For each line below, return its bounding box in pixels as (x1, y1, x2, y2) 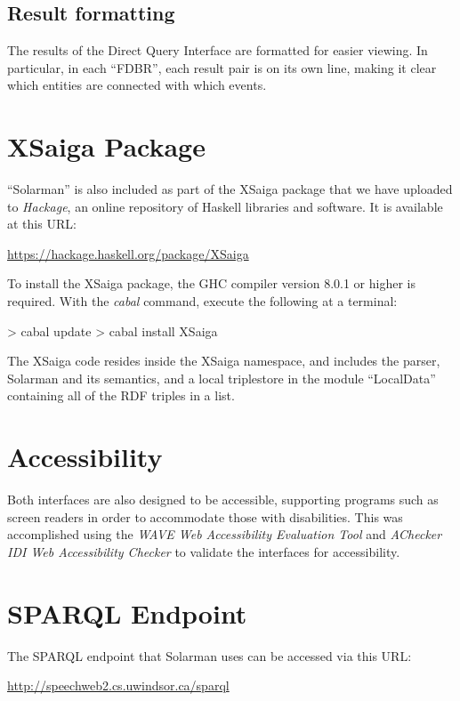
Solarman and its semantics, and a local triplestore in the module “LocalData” (7, 368, 436, 387)
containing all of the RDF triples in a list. (7, 386, 235, 405)
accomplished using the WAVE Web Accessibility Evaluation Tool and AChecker (7, 525, 442, 544)
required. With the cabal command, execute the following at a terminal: (7, 292, 398, 310)
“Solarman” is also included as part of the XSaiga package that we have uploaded (7, 180, 453, 198)
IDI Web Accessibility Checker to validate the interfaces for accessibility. (7, 542, 400, 560)
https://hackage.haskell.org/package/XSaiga (7, 244, 249, 262)
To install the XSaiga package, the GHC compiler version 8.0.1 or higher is (7, 274, 416, 293)
